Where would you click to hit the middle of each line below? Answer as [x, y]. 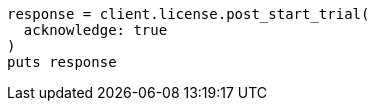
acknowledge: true [95, 30]
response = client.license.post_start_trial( [188, 14]
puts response [62, 62]
